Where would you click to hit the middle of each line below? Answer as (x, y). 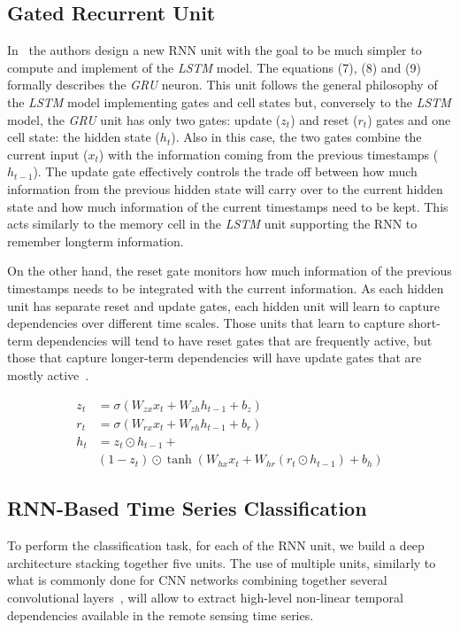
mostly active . (48, 374)
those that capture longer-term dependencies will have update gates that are (215, 358)
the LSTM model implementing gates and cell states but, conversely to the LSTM (229, 101)
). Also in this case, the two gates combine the (296, 137)
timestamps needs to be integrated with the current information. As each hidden (226, 288)
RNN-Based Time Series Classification (187, 508)
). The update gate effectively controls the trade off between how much (225, 171)
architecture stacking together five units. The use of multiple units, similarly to (222, 562)
